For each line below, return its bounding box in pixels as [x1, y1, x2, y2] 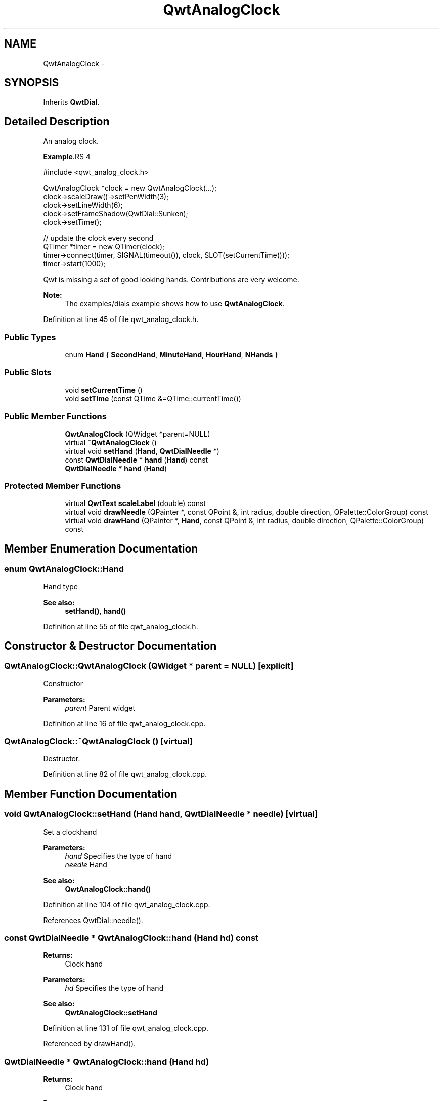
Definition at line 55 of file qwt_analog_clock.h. [43, 622, 198, 631]
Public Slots [4, 367, 52, 378]
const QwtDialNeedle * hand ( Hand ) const [65, 455, 208, 464]
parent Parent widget [65, 703, 136, 712]
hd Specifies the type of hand [65, 984, 164, 993]
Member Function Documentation [4, 787, 178, 800]
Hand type [43, 582, 78, 591]
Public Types [4, 332, 56, 342]
